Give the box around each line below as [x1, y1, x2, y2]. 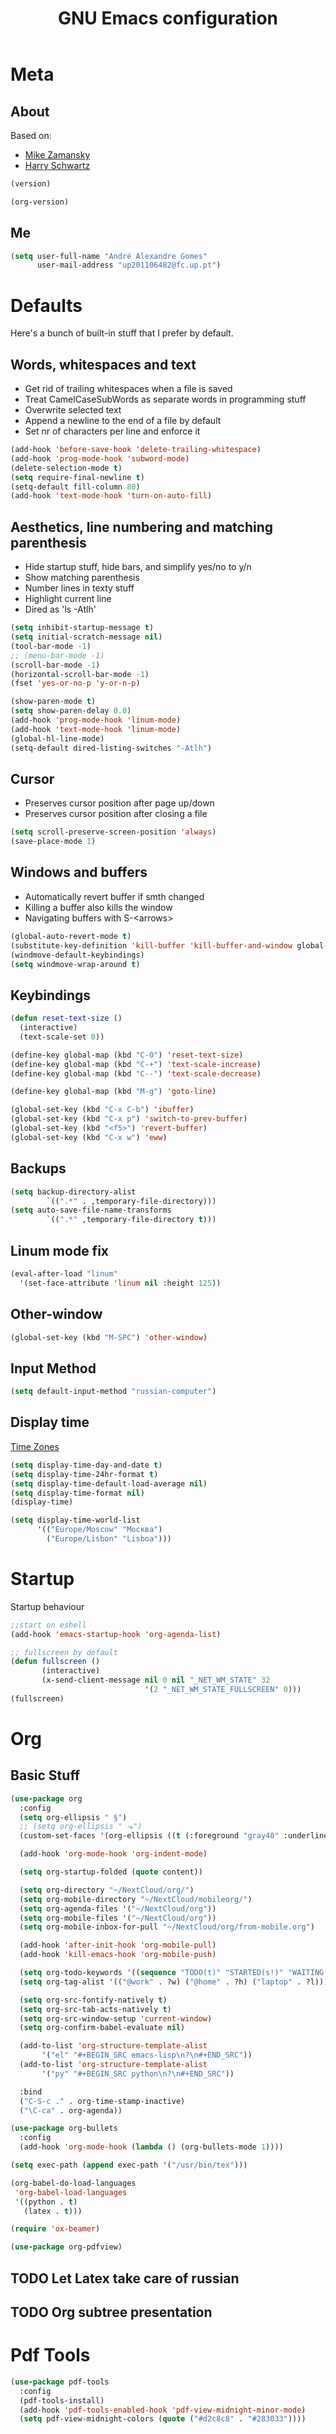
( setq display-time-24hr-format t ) [10, 1469, 159, 1479]
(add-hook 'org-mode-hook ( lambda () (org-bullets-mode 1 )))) [19, 2142, 284, 2152]
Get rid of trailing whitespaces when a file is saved [24, 383, 233, 395]
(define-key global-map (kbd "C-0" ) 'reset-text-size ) [10, 1050, 244, 1060]
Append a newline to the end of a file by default [24, 415, 222, 427]
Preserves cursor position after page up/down [24, 797, 215, 809]
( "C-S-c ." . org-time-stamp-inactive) [19, 2096, 186, 2106]
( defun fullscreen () [10, 1657, 101, 1667]
